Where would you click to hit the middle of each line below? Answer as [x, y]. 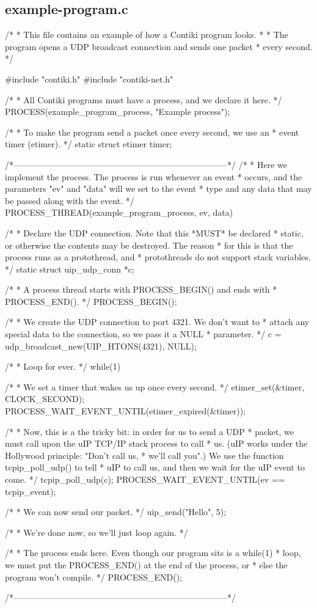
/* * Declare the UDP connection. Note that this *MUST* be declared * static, [154, 233]
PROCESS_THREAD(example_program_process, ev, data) [119, 212]
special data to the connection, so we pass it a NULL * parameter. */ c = [143, 334]
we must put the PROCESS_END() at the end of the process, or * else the [146, 564]
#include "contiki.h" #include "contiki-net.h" [89, 79]
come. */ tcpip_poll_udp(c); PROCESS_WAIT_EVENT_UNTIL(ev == [145, 479]
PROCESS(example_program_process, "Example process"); [118, 112]
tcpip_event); [31, 491]
